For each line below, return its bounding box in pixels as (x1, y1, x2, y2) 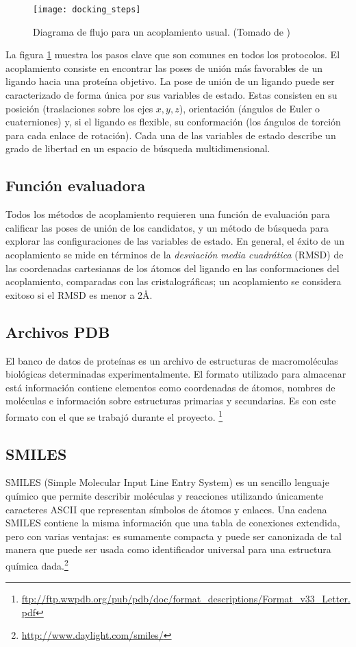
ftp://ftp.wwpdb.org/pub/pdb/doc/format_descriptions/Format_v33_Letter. (21, 591, 351, 606)
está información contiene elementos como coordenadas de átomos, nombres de (5, 380, 335, 394)
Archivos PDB (5, 321, 110, 342)
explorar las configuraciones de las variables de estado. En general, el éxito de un (5, 234, 345, 248)
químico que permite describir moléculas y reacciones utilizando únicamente (5, 488, 324, 502)
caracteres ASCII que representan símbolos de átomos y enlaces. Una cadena (5, 502, 327, 516)
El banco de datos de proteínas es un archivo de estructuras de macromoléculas (5, 353, 338, 367)
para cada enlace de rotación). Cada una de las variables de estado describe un (5, 127, 336, 142)
